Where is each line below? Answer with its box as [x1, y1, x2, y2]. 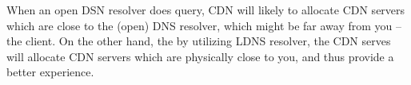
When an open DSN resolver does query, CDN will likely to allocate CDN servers [6, 2, 405, 17]
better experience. [6, 64, 94, 80]
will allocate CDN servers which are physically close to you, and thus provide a [6, 48, 394, 64]
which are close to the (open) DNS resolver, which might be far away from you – [6, 17, 402, 33]
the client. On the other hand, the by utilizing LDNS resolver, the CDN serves [6, 33, 391, 49]
